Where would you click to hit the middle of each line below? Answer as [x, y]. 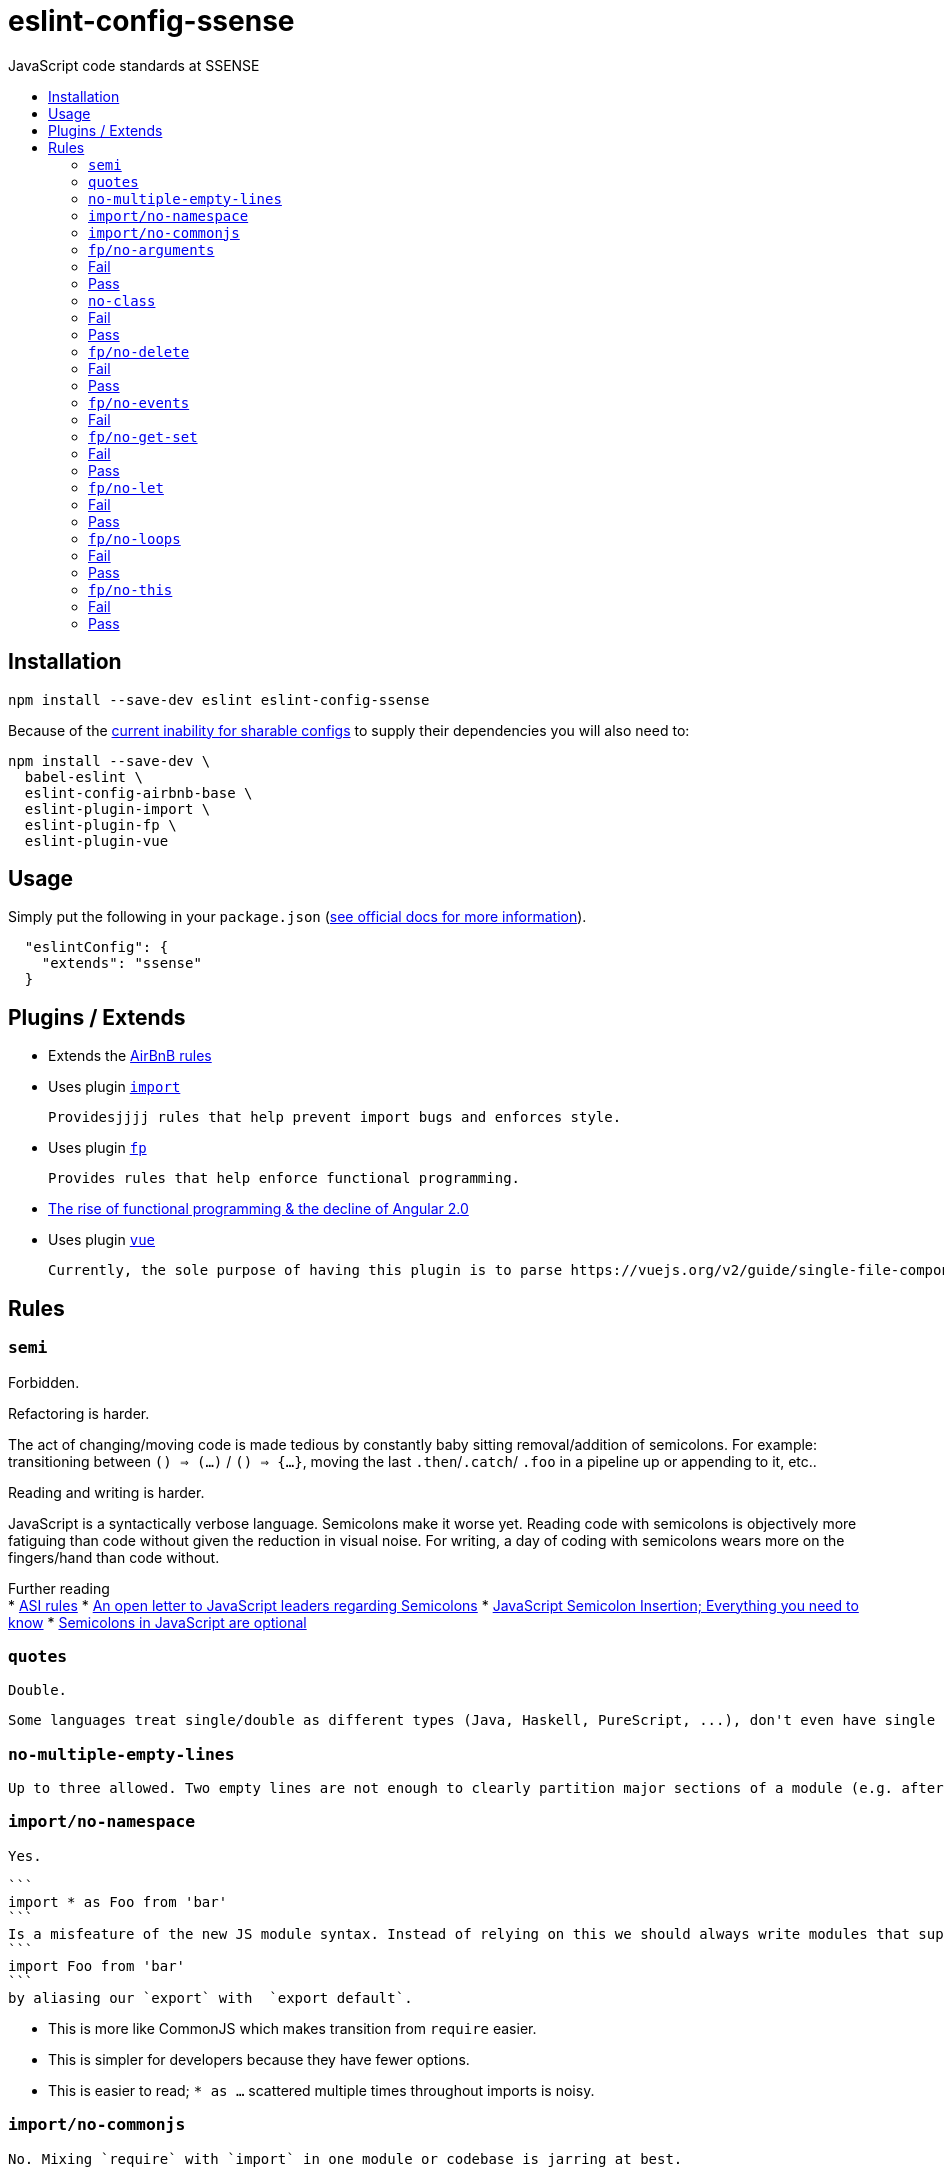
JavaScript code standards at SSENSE [134, 65]
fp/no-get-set [143, 436]
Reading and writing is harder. [106, 1492]
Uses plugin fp [97, 1148]
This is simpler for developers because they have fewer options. [259, 2059]
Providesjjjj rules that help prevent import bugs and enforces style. [335, 1117]
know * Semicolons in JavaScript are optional [157, 1622]
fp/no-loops [134, 538]
